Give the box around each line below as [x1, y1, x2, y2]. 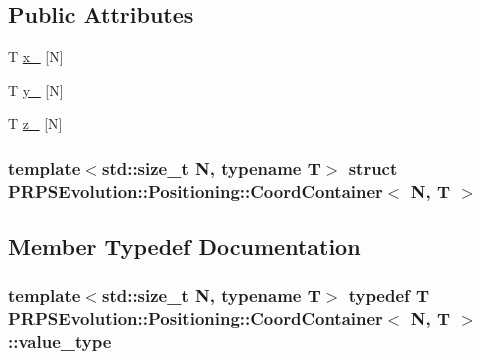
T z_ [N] [8, 113, 63, 134]
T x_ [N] [8, 46, 64, 67]
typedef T [348, 283, 430, 308]
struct [348, 155, 398, 180]
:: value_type [8, 329, 112, 354]
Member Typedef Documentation [8, 231, 361, 262]
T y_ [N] [8, 79, 64, 100]
